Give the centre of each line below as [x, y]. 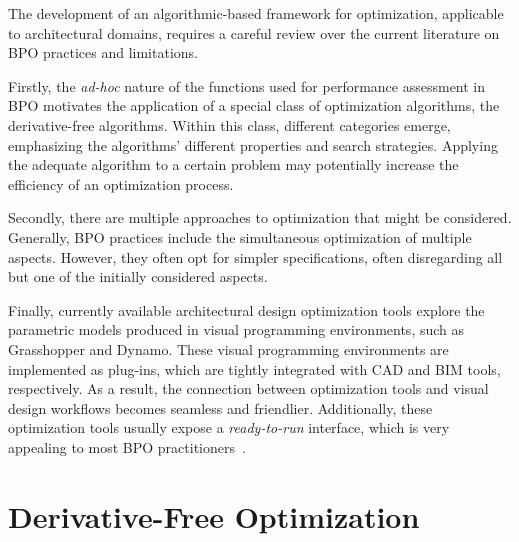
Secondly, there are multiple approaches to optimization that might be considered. [260, 217]
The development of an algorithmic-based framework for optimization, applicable [256, 13]
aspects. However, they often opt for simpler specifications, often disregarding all [255, 256]
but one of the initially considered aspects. [138, 276]
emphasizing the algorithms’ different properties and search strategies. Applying [253, 144]
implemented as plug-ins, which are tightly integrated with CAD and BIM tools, [254, 368]
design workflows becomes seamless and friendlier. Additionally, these [220, 407]
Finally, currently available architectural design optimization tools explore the [246, 309]
